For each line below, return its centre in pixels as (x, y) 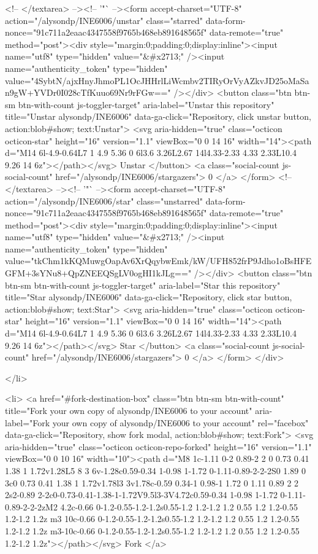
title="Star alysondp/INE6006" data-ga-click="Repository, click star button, (149, 297)
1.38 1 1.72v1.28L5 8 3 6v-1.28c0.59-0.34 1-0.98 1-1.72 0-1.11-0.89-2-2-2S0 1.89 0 (155, 470)
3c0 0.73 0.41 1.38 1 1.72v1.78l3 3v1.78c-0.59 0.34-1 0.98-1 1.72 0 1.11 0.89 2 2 (152, 482)
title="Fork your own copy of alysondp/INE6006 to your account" (129, 410)
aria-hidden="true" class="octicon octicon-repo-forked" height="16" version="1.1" (158, 446)
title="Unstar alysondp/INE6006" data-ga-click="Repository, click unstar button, (158, 116)
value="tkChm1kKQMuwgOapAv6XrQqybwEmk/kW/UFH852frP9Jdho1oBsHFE (158, 261)
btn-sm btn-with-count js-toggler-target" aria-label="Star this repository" (143, 285)
